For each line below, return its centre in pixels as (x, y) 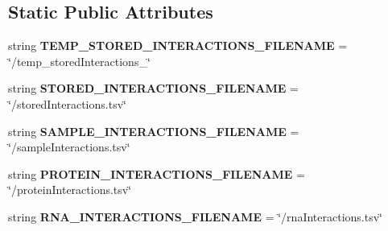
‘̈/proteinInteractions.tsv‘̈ (70, 190)
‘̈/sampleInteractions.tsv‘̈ (69, 147)
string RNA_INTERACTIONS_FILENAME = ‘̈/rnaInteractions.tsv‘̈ (195, 216)
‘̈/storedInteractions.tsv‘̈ (67, 103)
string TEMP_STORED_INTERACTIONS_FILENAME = (178, 45)
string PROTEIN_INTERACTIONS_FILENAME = (157, 173)
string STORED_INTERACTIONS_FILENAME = (153, 88)
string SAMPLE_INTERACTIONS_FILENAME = (154, 131)
